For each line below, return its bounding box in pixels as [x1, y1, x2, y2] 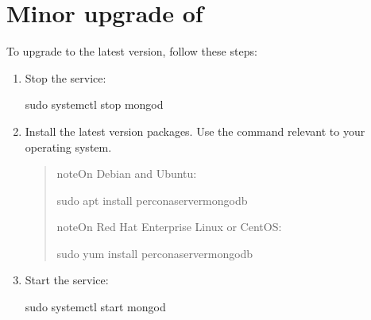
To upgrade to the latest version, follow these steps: [6, 43, 257, 60]
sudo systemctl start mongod [25, 299, 166, 315]
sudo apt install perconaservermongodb [56, 191, 248, 208]
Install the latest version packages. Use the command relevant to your [25, 122, 365, 139]
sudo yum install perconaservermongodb [56, 245, 253, 261]
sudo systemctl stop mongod [25, 96, 164, 113]
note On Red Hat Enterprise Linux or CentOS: [56, 218, 282, 235]
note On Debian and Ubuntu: [56, 165, 197, 182]
